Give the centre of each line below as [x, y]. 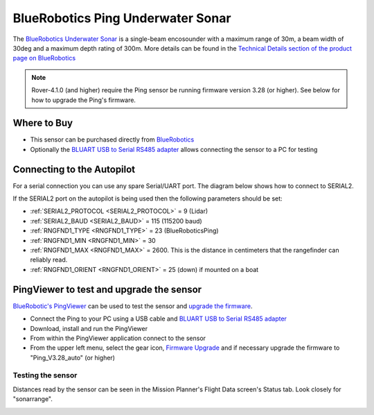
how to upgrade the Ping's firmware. [84, 100]
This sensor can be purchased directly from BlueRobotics [112, 139]
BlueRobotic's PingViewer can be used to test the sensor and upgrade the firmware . [133, 306]
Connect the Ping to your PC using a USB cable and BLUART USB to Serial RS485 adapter [159, 319]
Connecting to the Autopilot [74, 169]
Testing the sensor [45, 375]
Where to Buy [43, 123]
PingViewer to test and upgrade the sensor [107, 289]
